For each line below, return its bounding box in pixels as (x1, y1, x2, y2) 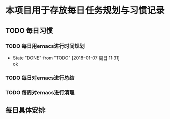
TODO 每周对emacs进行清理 (5, 89, 75, 96)
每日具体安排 (5, 106, 46, 115)
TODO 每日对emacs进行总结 (5, 74, 75, 81)
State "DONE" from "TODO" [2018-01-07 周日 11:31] (12, 55, 120, 61)
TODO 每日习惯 (5, 26, 53, 35)
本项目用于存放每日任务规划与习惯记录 (5, 5, 165, 16)
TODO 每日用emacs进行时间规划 (5, 42, 85, 49)
